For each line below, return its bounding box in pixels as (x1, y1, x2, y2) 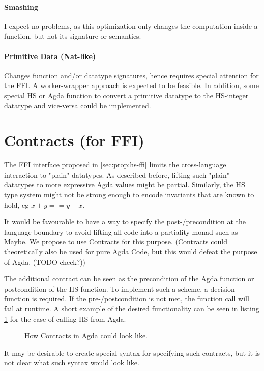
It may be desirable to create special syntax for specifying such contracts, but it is (4, 347, 260, 358)
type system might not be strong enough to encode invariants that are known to (4, 189, 254, 200)
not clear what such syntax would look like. (4, 357, 139, 368)
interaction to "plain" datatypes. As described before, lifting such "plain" (4, 169, 229, 180)
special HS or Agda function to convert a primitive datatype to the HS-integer (4, 90, 249, 100)
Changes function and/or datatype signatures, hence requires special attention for (4, 70, 259, 80)
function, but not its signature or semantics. (4, 31, 141, 41)
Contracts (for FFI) (4, 130, 144, 151)
